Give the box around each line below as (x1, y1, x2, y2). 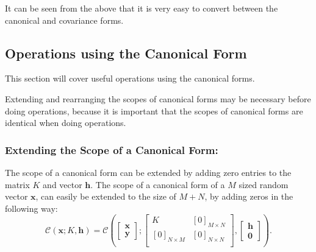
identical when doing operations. (5, 116, 126, 129)
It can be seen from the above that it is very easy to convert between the (5, 2, 278, 14)
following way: (5, 201, 58, 214)
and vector (43, 178, 82, 191)
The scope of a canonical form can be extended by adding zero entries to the (5, 166, 292, 178)
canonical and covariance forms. (5, 13, 124, 26)
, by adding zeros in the (204, 190, 293, 203)
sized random (239, 178, 289, 191)
